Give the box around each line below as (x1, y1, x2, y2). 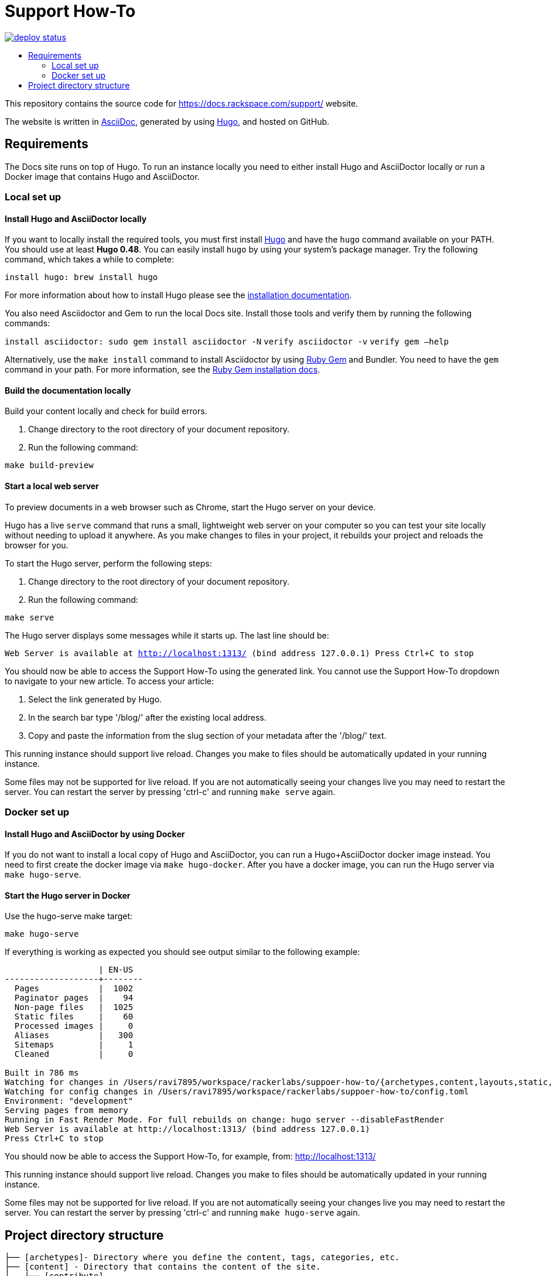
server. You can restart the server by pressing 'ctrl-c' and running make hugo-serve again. (5, 1207, 360, 1218)
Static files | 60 (14, 1012, 134, 1022)
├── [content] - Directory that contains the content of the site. (5, 1262, 321, 1272)
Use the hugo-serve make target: (5, 911, 133, 922)
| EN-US (98, 965, 134, 975)
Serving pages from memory (5, 1106, 128, 1115)
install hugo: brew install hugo (5, 272, 158, 282)
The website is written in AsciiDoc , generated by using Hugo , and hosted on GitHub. (5, 116, 330, 127)
